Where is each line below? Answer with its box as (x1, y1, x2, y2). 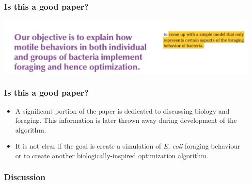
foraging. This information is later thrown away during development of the (15, 115, 237, 125)
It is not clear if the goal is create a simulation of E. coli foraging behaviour (15, 141, 240, 151)
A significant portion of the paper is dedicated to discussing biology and (15, 105, 230, 116)
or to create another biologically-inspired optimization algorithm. (15, 150, 208, 160)
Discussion (4, 171, 46, 183)
